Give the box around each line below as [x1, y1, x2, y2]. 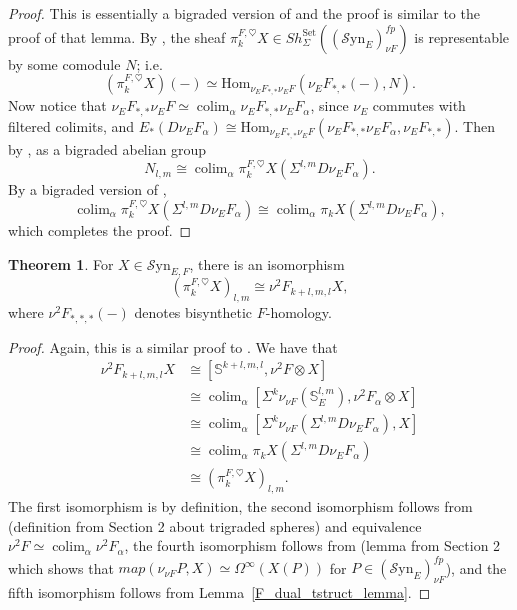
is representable [414, 26, 510, 47]
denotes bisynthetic [134, 302, 253, 323]
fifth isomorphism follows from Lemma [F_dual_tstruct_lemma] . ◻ [8, 582, 431, 603]
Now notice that [8, 95, 107, 116]
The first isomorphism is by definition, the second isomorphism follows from [8, 496, 473, 517]
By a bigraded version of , [8, 179, 167, 200]
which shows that [8, 557, 114, 578]
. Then [454, 115, 495, 136]
